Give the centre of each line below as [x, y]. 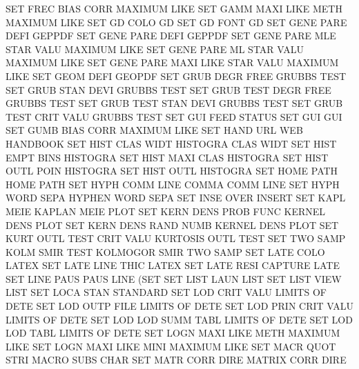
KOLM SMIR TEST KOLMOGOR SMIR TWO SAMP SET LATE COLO [165, 251]
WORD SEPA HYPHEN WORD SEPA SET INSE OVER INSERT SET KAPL [176, 198]
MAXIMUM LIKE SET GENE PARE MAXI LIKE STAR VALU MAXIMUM [172, 62]
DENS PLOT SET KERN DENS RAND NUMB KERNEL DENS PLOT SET [172, 225]
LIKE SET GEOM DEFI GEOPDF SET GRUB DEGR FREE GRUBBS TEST [176, 76]
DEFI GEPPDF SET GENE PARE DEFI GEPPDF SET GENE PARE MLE [171, 36]
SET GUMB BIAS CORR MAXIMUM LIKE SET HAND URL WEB [154, 130]
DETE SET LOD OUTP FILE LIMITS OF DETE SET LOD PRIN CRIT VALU [180, 306]
